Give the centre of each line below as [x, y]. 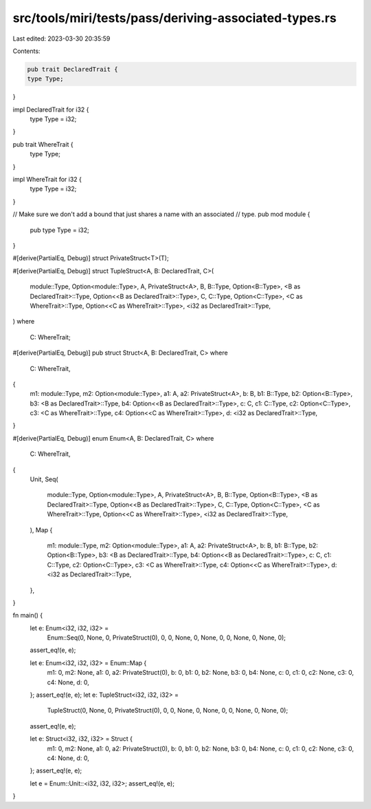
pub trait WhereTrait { [43, 144]
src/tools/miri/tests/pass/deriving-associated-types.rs [175, 18]
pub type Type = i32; [59, 230]
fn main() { [28, 616]
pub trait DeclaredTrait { [72, 69]
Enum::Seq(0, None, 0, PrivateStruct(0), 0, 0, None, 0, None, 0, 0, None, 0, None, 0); [167, 638]
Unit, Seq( [44, 479]
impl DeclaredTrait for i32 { [51, 109]
